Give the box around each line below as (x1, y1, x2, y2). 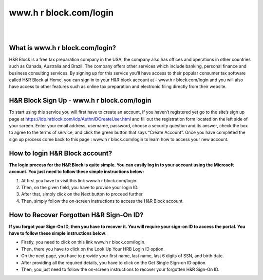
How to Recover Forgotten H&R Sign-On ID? (9, 210, 144, 219)
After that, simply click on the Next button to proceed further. (21, 191, 144, 197)
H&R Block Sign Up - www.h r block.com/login (9, 96, 151, 105)
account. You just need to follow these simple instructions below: (9, 169, 144, 175)
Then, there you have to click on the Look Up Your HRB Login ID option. (21, 246, 165, 252)
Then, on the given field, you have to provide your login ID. (21, 184, 139, 190)
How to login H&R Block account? (9, 149, 112, 157)
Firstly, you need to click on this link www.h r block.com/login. (21, 239, 146, 245)
